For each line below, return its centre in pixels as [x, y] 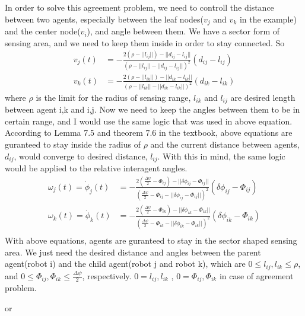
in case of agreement [256, 275]
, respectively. [107, 275]
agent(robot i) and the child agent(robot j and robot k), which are [125, 264]
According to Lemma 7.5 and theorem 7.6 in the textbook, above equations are [149, 133]
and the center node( [43, 31]
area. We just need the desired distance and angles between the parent [133, 252]
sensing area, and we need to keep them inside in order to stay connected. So [145, 42]
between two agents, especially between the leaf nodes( [104, 19]
